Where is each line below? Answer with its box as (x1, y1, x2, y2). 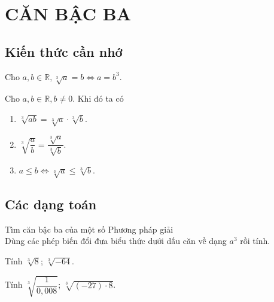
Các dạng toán (5, 194, 97, 213)
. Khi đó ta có (72, 92, 124, 105)
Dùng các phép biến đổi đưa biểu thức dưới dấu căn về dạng (5, 234, 227, 247)
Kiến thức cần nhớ (5, 42, 123, 60)
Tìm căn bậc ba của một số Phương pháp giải (5, 222, 173, 235)
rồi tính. (240, 234, 270, 247)
